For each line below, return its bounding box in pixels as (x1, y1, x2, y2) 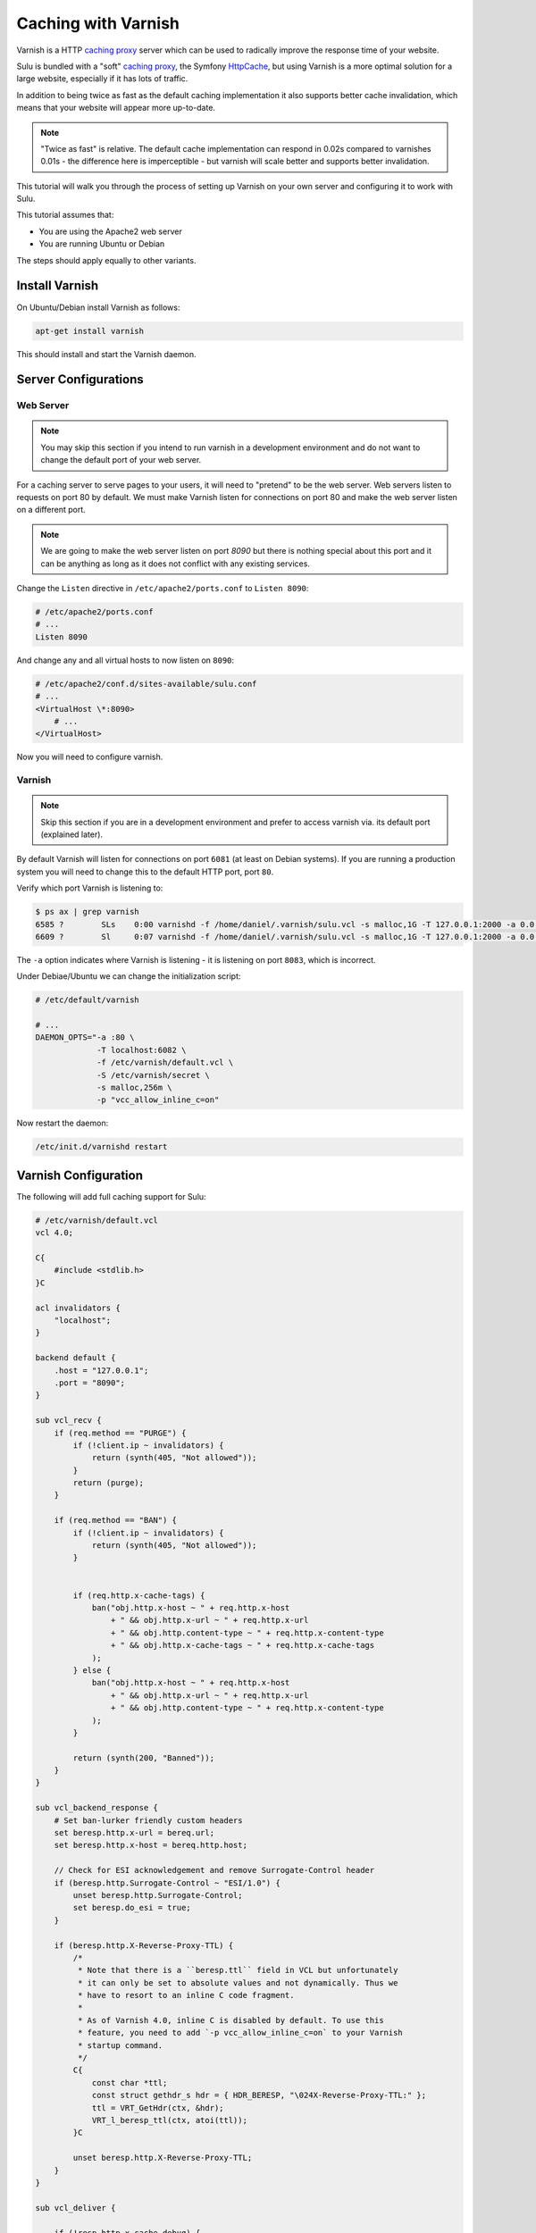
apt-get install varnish (35, 326, 145, 336)
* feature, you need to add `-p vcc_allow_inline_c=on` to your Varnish (77, 2028, 404, 2038)
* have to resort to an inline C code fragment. (77, 1990, 295, 2001)
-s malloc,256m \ (96, 1083, 173, 1093)
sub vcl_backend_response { (35, 1802, 158, 1813)
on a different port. (16, 505, 86, 515)
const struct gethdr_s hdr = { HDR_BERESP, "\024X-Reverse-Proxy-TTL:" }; (91, 2090, 427, 2101)
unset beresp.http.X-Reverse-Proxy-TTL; (72, 2153, 253, 2163)
